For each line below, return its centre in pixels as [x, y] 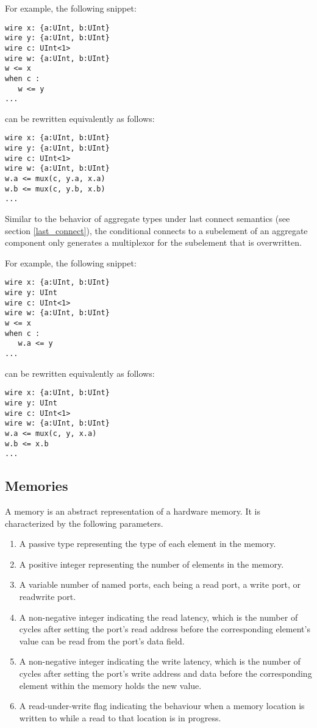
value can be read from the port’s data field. [102, 641]
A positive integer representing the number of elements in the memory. [151, 564]
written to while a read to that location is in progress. [120, 717]
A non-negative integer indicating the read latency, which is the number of [158, 617]
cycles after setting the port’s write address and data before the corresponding [166, 673]
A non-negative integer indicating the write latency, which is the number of [160, 661]
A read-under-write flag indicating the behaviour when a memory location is [162, 706]
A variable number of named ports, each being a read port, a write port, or [160, 584]
